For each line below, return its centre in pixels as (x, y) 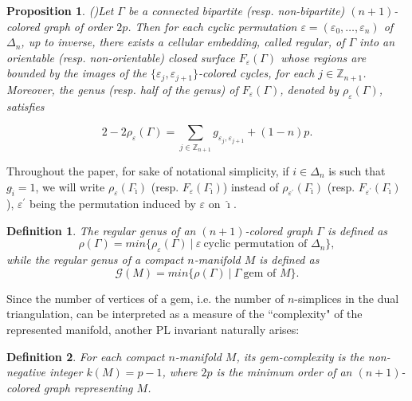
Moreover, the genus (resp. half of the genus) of (122, 89)
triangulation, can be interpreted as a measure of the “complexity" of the (184, 314)
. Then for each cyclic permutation (212, 26)
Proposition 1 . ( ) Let (60, 10)
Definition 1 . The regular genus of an (101, 230)
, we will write (70, 186)
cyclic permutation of (255, 244)
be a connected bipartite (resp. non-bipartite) (236, 10)
